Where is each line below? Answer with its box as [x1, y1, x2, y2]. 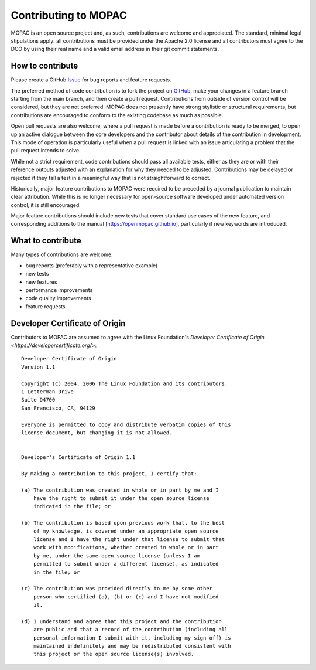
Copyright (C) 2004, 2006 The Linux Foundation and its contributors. [21, 380, 228, 387]
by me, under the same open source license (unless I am [33, 552, 200, 559]
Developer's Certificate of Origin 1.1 [21, 454, 136, 461]
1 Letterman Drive [21, 388, 74, 395]
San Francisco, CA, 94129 [21, 404, 96, 411]
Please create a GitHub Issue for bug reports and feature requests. [11, 76, 172, 83]
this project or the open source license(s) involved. [33, 651, 194, 658]
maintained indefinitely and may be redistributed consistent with [33, 642, 231, 649]
